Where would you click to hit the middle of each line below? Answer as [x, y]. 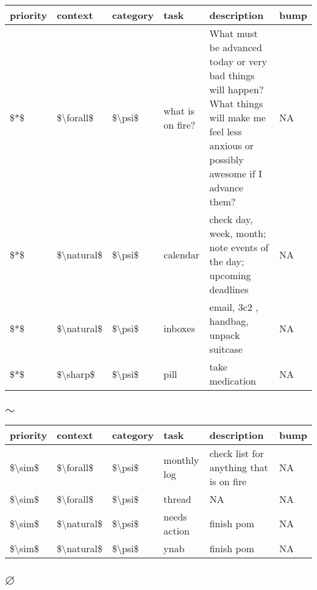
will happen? [237, 89]
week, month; [238, 233]
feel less [226, 131]
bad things [232, 75]
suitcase [226, 349]
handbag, [229, 321]
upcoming [230, 275]
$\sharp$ [76, 374]
